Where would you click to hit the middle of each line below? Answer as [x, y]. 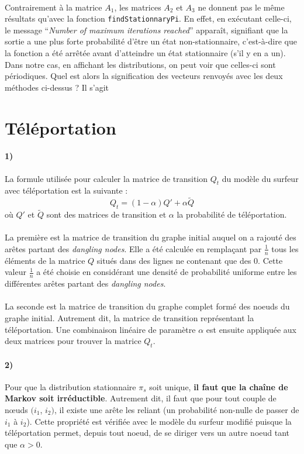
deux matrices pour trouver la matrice [73, 341]
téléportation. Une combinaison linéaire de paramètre [100, 329]
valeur [15, 272]
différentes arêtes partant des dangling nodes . [85, 283]
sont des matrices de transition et [106, 214]
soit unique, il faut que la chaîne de [219, 386]
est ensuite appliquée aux [251, 329]
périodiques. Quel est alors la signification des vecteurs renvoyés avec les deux [144, 76]
